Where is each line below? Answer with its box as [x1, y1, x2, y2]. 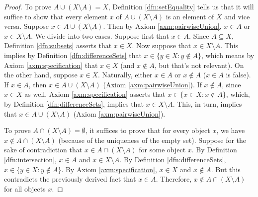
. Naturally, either [97, 69, 153, 80]
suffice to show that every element [4, 11, 108, 21]
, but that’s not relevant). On [154, 60, 244, 70]
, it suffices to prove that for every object [85, 125, 210, 135]
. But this [211, 164, 241, 174]
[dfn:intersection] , [4, 154, 57, 164]
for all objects [4, 183, 46, 194]
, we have [216, 125, 245, 135]
